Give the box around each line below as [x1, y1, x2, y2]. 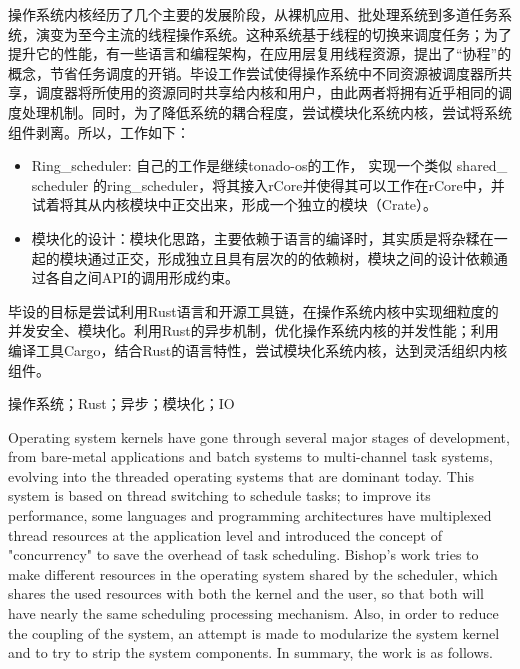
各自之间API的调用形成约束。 [45, 267, 239, 288]
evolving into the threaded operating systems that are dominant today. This [8, 465, 474, 486]
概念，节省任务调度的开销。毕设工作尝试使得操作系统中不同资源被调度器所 [8, 62, 498, 83]
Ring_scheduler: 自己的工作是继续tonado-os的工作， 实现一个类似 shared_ [31, 155, 508, 176]
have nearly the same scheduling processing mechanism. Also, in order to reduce [8, 603, 499, 624]
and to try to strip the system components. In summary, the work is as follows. [8, 642, 493, 663]
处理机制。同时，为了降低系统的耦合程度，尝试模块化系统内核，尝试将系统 [21, 101, 512, 122]
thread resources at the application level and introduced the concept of [8, 524, 442, 545]
